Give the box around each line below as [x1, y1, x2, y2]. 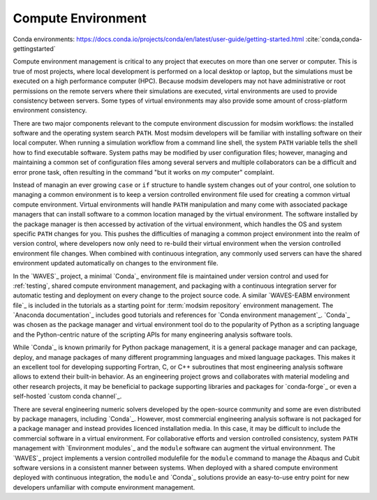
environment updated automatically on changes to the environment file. [13, 259, 219, 267]
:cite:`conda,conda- [305, 35, 362, 43]
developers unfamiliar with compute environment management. [13, 483, 195, 492]
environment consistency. [13, 106, 87, 115]
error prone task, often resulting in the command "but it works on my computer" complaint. [13, 168, 275, 176]
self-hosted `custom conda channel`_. [13, 392, 122, 401]
